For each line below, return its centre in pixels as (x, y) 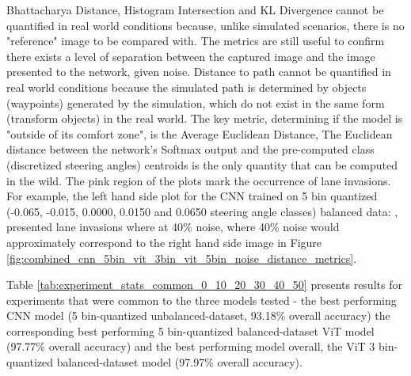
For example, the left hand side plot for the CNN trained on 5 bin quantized (192, 196)
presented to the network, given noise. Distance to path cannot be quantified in (199, 72)
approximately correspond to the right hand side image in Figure (164, 242)
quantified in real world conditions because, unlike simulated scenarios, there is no (205, 25)
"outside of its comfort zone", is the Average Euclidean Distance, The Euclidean (200, 133)
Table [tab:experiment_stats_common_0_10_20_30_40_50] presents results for (204, 285)
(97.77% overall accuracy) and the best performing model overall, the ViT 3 (191, 346)
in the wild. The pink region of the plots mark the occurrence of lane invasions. (199, 180)
